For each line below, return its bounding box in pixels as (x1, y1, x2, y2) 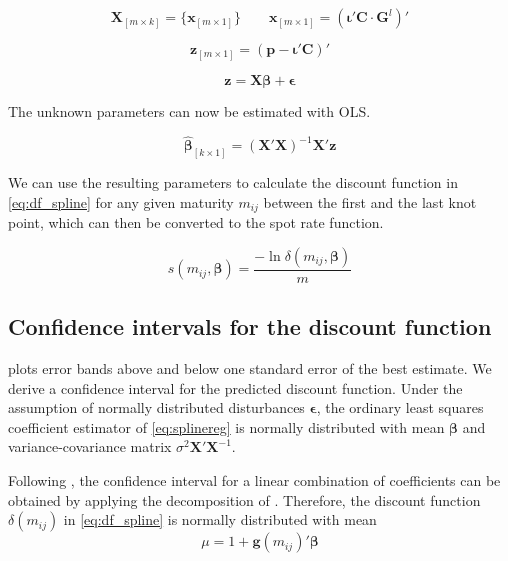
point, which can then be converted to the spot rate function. (8, 212, 384, 233)
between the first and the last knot (263, 191, 477, 212)
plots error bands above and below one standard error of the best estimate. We (8, 358, 492, 379)
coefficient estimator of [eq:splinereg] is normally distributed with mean (8, 416, 445, 437)
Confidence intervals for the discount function (8, 311, 492, 342)
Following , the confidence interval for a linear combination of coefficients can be (8, 470, 501, 491)
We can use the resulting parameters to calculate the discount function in (8, 172, 458, 193)
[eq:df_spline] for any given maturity (8, 191, 234, 212)
